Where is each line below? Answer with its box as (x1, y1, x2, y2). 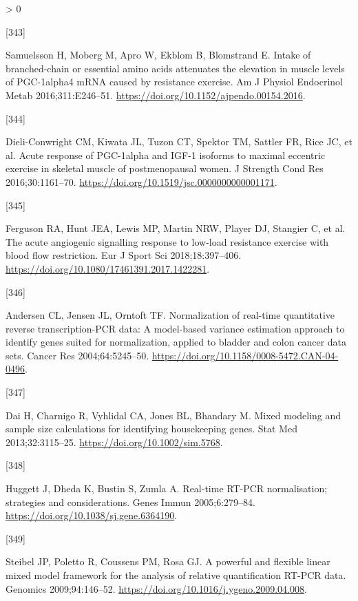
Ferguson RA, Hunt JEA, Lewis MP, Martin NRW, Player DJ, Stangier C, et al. (6, 221, 346, 235)
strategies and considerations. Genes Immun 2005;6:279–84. (6, 494, 255, 509)
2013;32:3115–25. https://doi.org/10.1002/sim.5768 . (6, 434, 223, 449)
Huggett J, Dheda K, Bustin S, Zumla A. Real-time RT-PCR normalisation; (6, 481, 328, 496)
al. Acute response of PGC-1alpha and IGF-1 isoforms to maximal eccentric (6, 147, 326, 162)
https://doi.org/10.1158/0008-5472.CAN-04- (151, 348, 339, 362)
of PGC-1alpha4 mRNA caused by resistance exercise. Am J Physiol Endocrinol (6, 74, 343, 89)
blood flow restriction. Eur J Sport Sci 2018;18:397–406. (6, 248, 242, 262)
